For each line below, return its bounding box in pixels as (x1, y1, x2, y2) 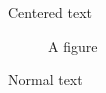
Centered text (8, 2, 93, 22)
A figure (48, 35, 98, 56)
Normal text (8, 69, 83, 90)
